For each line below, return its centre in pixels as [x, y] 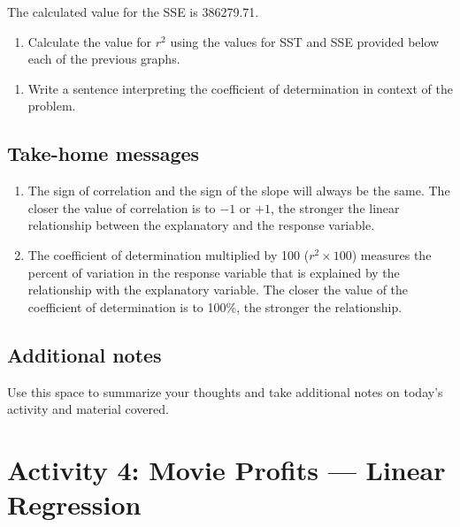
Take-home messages [103, 153]
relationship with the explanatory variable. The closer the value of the [218, 290]
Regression [74, 504]
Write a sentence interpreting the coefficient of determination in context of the [240, 88]
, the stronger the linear [335, 207]
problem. [52, 106]
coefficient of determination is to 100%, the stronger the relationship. [215, 306]
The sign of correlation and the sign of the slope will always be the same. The [239, 191]
